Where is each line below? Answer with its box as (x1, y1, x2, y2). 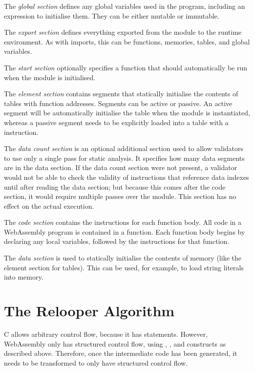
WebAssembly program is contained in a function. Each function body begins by (4, 226, 245, 237)
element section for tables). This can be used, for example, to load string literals (4, 262, 244, 272)
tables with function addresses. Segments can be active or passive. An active (4, 98, 233, 108)
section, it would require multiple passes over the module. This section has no (4, 191, 236, 201)
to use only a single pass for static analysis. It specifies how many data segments (4, 153, 245, 163)
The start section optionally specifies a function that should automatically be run (4, 62, 248, 72)
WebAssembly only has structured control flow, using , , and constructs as (4, 338, 226, 349)
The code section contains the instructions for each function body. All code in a (4, 217, 241, 227)
